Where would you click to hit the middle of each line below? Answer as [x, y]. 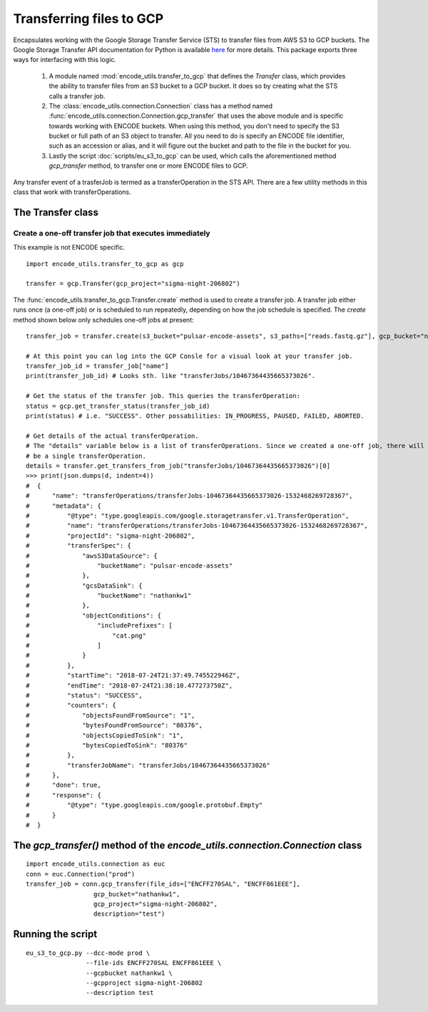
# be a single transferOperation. [86, 456]
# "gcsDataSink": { [84, 586]
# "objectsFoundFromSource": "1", [111, 715]
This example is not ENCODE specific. [69, 247]
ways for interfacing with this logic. [65, 60]
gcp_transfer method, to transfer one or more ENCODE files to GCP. [148, 166]
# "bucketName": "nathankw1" [109, 596]
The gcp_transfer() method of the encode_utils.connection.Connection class [188, 845]
